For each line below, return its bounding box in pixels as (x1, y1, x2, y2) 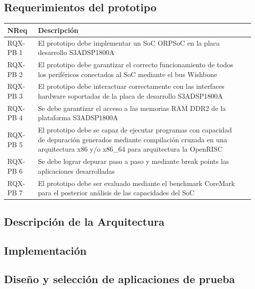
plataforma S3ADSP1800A (38, 112, 118, 123)
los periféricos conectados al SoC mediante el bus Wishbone (38, 69, 217, 79)
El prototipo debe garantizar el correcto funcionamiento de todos (38, 59, 233, 69)
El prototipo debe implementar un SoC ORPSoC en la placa (38, 37, 220, 48)
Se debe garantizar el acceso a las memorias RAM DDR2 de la (38, 103, 226, 113)
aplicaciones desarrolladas (38, 165, 115, 176)
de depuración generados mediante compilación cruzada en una (38, 134, 228, 144)
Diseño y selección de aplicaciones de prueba (4, 271, 235, 287)
